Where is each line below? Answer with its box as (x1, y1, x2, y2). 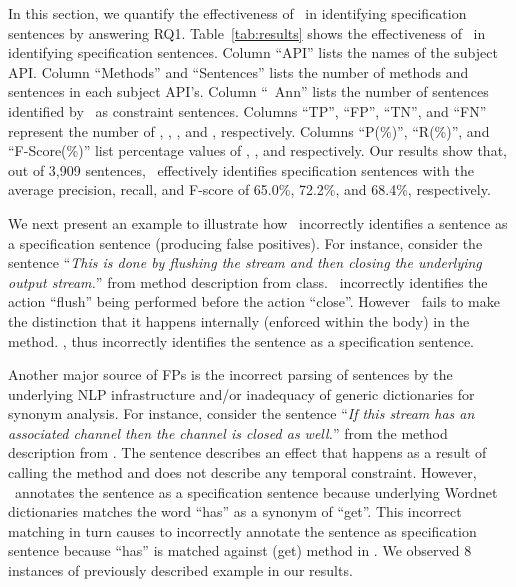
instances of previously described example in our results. (8, 560, 353, 581)
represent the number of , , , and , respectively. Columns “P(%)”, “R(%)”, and (8, 120, 490, 141)
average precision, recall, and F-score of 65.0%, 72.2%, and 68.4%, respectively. (8, 179, 491, 200)
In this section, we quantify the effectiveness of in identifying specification (8, 3, 467, 23)
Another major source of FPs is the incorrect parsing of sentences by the (8, 364, 453, 385)
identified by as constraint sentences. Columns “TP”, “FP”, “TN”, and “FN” (8, 100, 487, 121)
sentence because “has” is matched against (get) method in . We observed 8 (8, 540, 472, 561)
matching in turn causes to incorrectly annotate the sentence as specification (8, 520, 477, 541)
